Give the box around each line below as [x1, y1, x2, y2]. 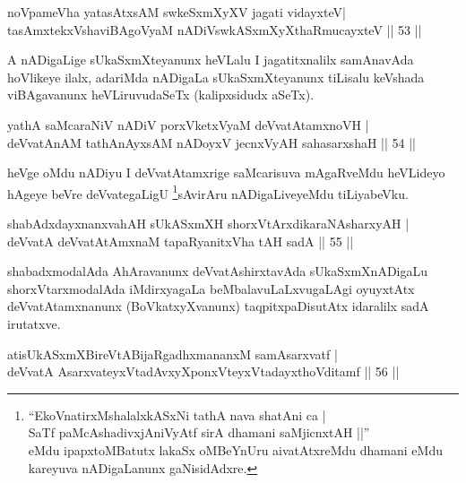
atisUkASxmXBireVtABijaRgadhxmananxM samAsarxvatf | [7, 344, 338, 363]
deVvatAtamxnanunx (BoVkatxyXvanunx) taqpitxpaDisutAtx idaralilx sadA [7, 297, 429, 315]
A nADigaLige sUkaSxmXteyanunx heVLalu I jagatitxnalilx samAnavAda [7, 50, 414, 69]
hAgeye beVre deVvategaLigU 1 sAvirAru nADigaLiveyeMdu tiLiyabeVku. [7, 181, 409, 203]
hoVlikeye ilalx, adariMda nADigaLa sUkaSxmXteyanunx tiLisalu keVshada [7, 67, 425, 86]
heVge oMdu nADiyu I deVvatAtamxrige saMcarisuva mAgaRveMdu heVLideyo [7, 163, 445, 182]
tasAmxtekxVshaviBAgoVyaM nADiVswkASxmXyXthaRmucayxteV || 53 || [7, 20, 422, 39]
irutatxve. [7, 314, 61, 332]
